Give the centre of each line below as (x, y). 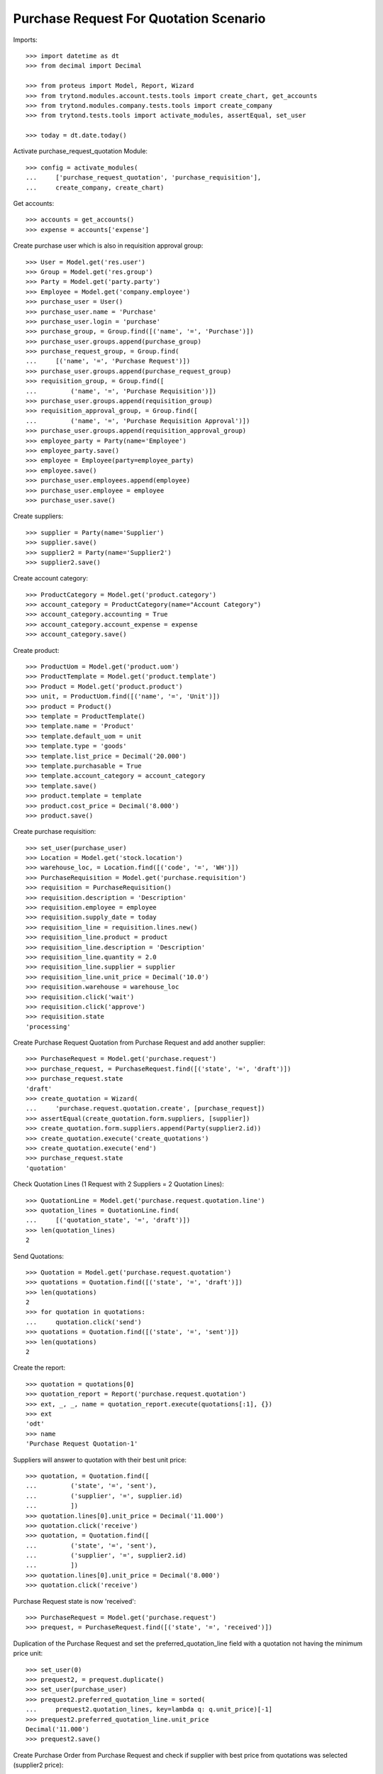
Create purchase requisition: (55, 832)
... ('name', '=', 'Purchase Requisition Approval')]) (138, 421)
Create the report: (39, 1368)
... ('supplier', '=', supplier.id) (105, 1496)
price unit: (28, 1653)
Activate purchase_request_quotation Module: (81, 151)
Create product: (36, 650)
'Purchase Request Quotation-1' (82, 1444)
